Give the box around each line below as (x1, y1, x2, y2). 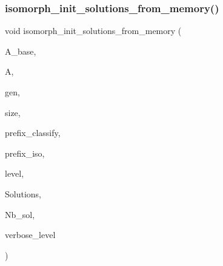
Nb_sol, (5, 208, 35, 220)
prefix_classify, (5, 126, 61, 139)
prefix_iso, (5, 146, 45, 159)
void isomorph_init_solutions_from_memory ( (5, 24, 182, 37)
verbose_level (5, 228, 56, 241)
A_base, (5, 44, 36, 57)
